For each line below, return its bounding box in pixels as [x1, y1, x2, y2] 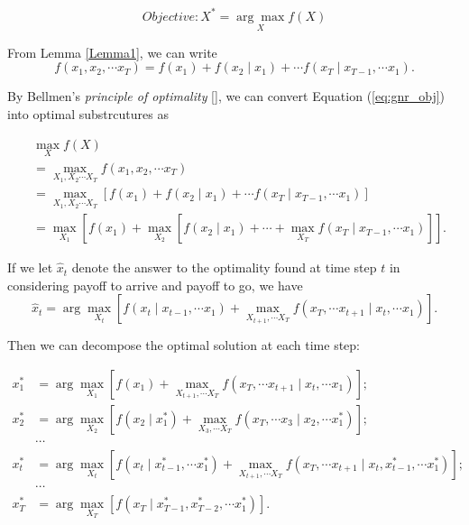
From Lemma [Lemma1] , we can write [7, 42, 217, 61]
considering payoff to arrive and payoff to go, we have [7, 275, 303, 294]
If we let [7, 258, 53, 277]
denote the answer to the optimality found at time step [71, 258, 377, 277]
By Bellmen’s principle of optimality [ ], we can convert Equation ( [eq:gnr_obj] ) [7, 87, 446, 106]
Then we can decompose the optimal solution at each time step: [7, 336, 361, 355]
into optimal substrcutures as [7, 104, 169, 123]
